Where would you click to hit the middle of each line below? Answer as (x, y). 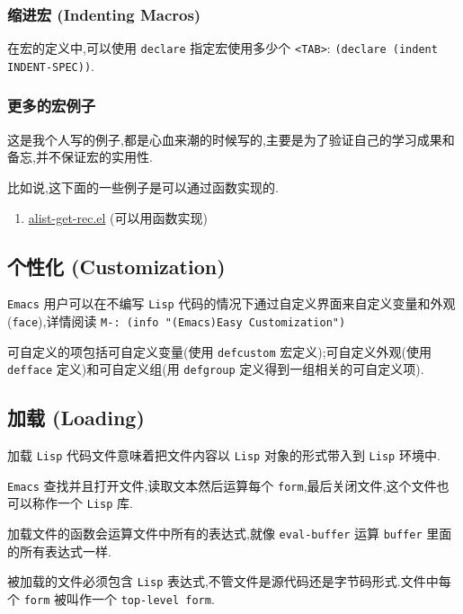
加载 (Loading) (76, 418)
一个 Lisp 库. (95, 503)
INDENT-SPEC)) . (51, 65)
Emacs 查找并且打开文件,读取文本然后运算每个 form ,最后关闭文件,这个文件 (222, 485)
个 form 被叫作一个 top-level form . (111, 599)
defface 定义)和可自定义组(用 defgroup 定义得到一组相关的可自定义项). (216, 369)
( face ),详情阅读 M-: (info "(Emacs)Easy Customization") (177, 320)
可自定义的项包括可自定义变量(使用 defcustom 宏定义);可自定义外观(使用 (219, 351)
